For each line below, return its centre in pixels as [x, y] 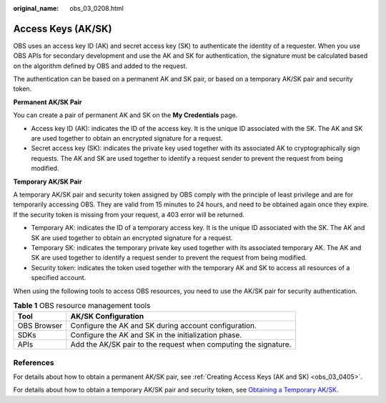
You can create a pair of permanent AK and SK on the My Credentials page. [125, 115]
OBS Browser [40, 326]
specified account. [59, 278]
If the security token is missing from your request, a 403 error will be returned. [129, 214]
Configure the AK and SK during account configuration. [164, 326]
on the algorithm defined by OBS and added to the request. [100, 66]
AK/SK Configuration [107, 317]
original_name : [36, 8]
